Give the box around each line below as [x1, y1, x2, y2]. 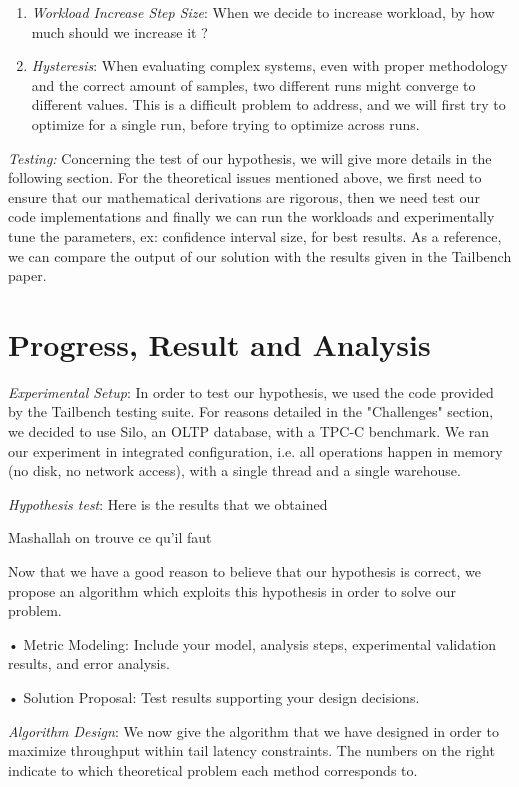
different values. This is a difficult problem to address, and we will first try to [31, 94, 506, 115]
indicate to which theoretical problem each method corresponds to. [8, 759, 418, 780]
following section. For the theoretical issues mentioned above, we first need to [8, 167, 482, 188]
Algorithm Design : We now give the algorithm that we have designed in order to [8, 720, 499, 741]
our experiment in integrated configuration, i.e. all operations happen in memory [8, 440, 503, 461]
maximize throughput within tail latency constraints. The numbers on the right [8, 740, 495, 761]
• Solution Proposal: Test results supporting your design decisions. [8, 686, 420, 707]
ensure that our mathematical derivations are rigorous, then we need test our [8, 186, 480, 207]
